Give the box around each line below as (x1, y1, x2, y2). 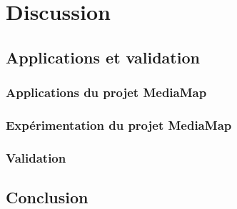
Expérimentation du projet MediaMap (6, 116, 232, 133)
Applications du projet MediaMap (6, 83, 207, 101)
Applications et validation (6, 46, 200, 68)
